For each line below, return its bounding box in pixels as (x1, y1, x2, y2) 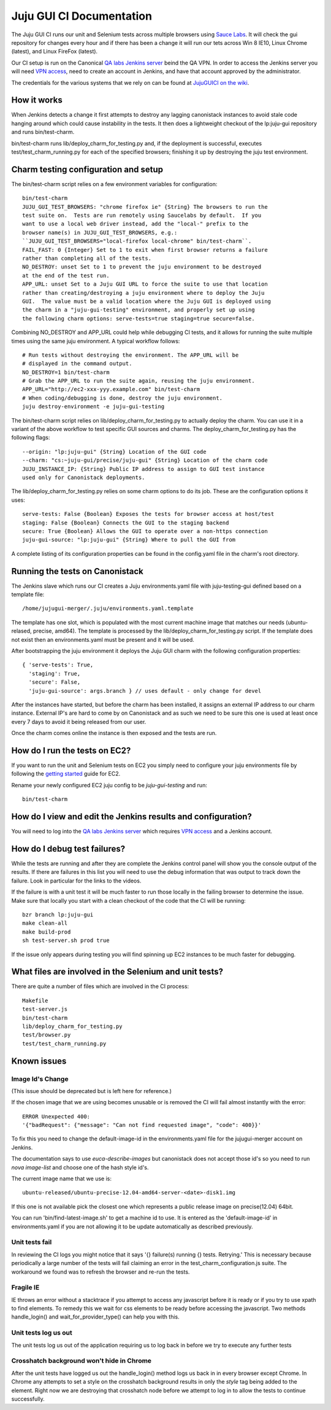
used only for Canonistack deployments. (22, 473, 145, 481)
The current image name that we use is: (11, 1175, 112, 1182)
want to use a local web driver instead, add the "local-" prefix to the (22, 220, 249, 227)
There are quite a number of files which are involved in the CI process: (11, 983, 189, 990)
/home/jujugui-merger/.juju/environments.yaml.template (22, 605, 194, 612)
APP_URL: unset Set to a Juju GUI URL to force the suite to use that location (22, 281, 268, 288)
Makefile (22, 997, 48, 1004)
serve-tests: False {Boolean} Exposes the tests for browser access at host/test (22, 510, 275, 518)
